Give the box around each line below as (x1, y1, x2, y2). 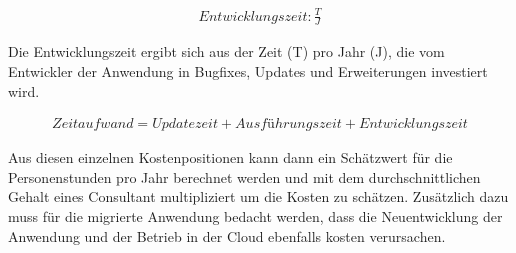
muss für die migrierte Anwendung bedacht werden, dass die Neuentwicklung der (8, 205, 503, 226)
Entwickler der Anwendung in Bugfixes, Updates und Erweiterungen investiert (8, 60, 488, 81)
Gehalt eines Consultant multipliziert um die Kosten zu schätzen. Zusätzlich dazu (8, 186, 509, 207)
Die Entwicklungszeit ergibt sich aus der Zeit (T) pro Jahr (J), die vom (8, 41, 445, 62)
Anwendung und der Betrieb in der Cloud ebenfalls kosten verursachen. (8, 225, 446, 246)
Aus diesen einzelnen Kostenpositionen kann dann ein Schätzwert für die (8, 147, 453, 168)
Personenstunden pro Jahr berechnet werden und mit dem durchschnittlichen (8, 166, 481, 187)
